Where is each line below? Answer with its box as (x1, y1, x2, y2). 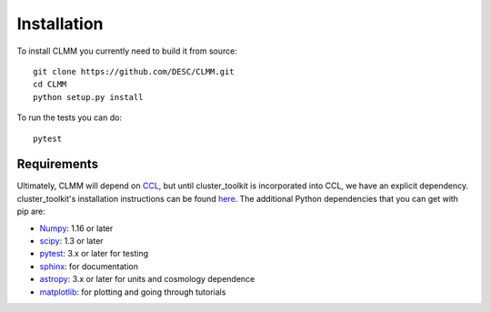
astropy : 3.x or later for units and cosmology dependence (39, 274, 256, 285)
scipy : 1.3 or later (39, 235, 104, 246)
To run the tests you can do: (16, 112, 123, 123)
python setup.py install (33, 92, 144, 102)
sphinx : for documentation (39, 260, 138, 272)
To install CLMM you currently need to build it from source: (16, 45, 238, 56)
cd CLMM (33, 79, 67, 90)
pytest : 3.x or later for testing (39, 248, 149, 259)
